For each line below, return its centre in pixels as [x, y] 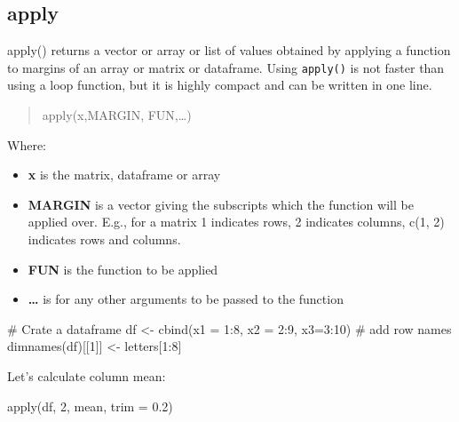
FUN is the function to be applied [123, 269]
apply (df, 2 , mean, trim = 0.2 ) [90, 406]
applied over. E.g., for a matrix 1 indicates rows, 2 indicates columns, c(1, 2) [236, 222]
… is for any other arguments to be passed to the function [186, 299]
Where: [27, 144]
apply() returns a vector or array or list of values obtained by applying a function [229, 50]
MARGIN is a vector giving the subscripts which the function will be [221, 204]
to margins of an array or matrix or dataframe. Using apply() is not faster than [226, 67]
